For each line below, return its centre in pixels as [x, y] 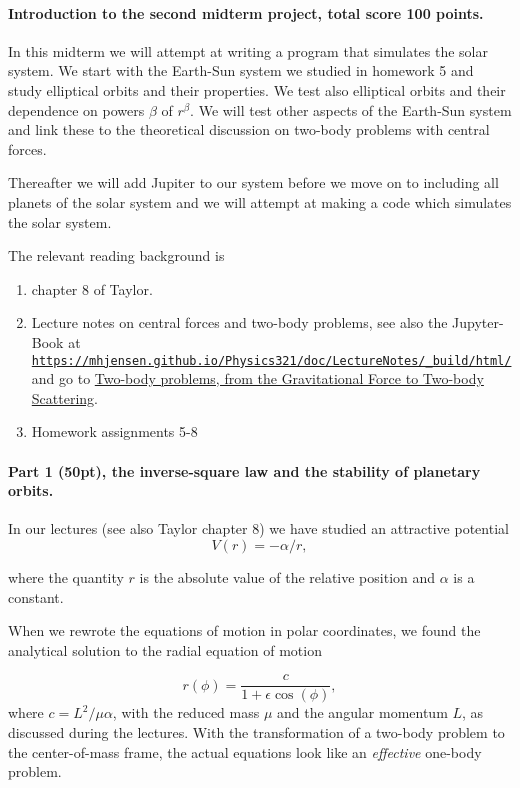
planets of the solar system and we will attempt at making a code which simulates [260, 201]
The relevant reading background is [116, 255]
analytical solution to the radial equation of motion [165, 649]
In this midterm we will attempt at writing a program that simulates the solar [248, 50]
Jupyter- [478, 322]
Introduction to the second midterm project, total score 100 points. [246, 12]
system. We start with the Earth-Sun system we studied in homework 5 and [241, 70]
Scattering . [64, 397]
